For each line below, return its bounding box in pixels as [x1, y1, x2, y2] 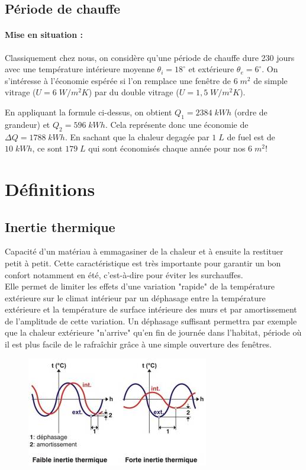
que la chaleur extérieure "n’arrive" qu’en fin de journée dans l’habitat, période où [5, 326, 302, 339]
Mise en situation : [5, 28, 83, 41]
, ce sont [32, 142, 63, 154]
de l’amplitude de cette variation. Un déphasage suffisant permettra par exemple [5, 314, 297, 327]
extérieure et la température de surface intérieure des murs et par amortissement [5, 303, 297, 316]
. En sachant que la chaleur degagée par [65, 130, 210, 143]
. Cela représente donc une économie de [105, 118, 249, 130]
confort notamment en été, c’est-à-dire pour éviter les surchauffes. [5, 268, 243, 281]
